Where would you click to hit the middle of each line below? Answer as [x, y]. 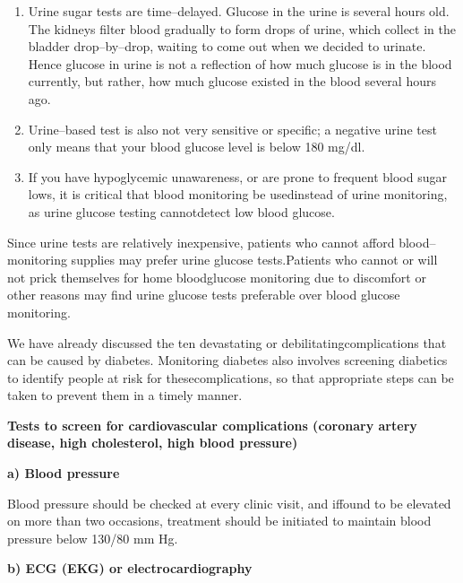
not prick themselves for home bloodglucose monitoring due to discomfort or [217, 277]
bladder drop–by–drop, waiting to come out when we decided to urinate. [227, 46]
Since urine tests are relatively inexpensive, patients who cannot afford [201, 242]
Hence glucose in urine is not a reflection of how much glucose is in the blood [240, 63]
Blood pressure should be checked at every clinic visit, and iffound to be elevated [229, 503]
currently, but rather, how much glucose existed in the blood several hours [232, 81]
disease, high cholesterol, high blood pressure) [153, 443]
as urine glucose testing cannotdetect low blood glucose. [181, 211]
